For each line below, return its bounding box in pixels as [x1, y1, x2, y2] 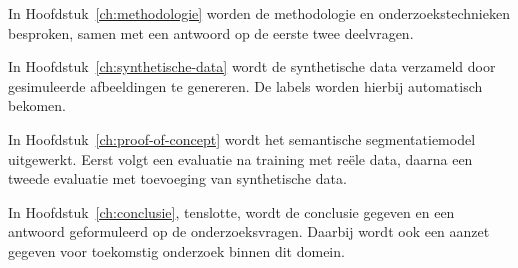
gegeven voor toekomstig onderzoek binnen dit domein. [8, 240, 345, 261]
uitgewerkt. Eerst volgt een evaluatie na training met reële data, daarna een [8, 148, 473, 169]
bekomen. [8, 95, 66, 116]
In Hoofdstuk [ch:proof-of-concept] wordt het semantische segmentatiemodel [8, 128, 476, 149]
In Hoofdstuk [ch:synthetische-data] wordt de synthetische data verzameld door [8, 56, 496, 77]
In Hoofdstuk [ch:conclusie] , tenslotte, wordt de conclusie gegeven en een [8, 201, 455, 222]
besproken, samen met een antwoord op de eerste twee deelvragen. [8, 22, 414, 43]
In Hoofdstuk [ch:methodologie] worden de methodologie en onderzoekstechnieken [8, 3, 510, 23]
